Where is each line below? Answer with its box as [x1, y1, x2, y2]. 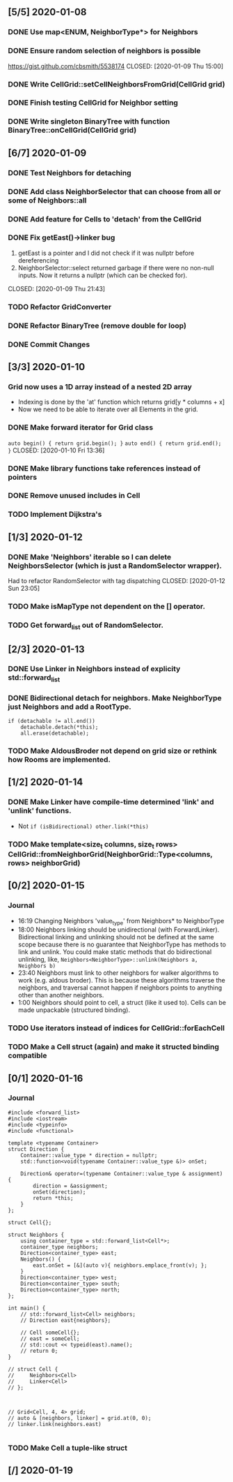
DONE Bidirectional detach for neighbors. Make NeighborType [8, 693, 222, 703]
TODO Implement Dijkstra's [8, 510, 102, 520]
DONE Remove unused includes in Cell [8, 491, 140, 501]
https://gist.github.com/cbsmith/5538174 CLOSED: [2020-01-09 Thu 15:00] [8, 61, 224, 70]
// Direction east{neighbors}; [20, 1316, 111, 1323]
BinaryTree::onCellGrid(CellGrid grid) [8, 126, 137, 135]
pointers [8, 472, 38, 482]
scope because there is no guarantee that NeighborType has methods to [17, 940, 227, 949]
